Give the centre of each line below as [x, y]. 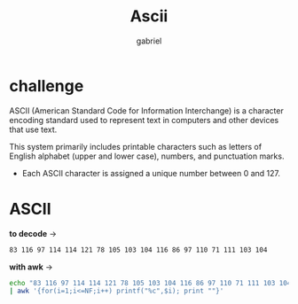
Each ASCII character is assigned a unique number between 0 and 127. [151, 173]
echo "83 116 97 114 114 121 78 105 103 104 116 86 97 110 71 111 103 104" [152, 283]
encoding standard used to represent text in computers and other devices [144, 120]
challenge [47, 86]
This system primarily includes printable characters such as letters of [136, 146]
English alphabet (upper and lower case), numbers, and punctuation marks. [147, 156]
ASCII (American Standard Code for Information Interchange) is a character [146, 110]
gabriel [149, 41]
